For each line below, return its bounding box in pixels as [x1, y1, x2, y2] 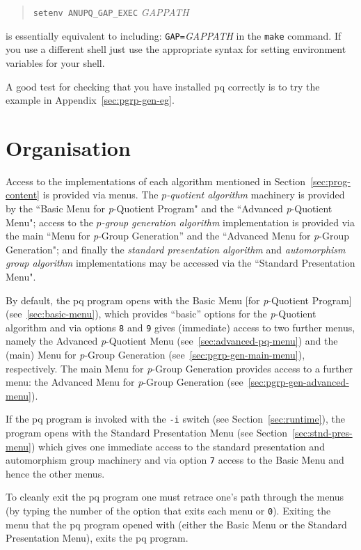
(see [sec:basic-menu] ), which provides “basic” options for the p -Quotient [6, 306, 316, 321]
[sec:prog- [310, 173, 351, 188]
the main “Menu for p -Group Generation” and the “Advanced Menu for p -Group [6, 228, 349, 243]
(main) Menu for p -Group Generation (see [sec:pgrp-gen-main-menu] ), [6, 347, 305, 361]
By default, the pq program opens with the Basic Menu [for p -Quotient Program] [6, 292, 352, 307]
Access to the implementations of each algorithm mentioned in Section [6, 173, 306, 188]
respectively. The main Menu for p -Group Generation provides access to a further [6, 361, 353, 375]
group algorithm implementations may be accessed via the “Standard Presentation [6, 256, 355, 270]
